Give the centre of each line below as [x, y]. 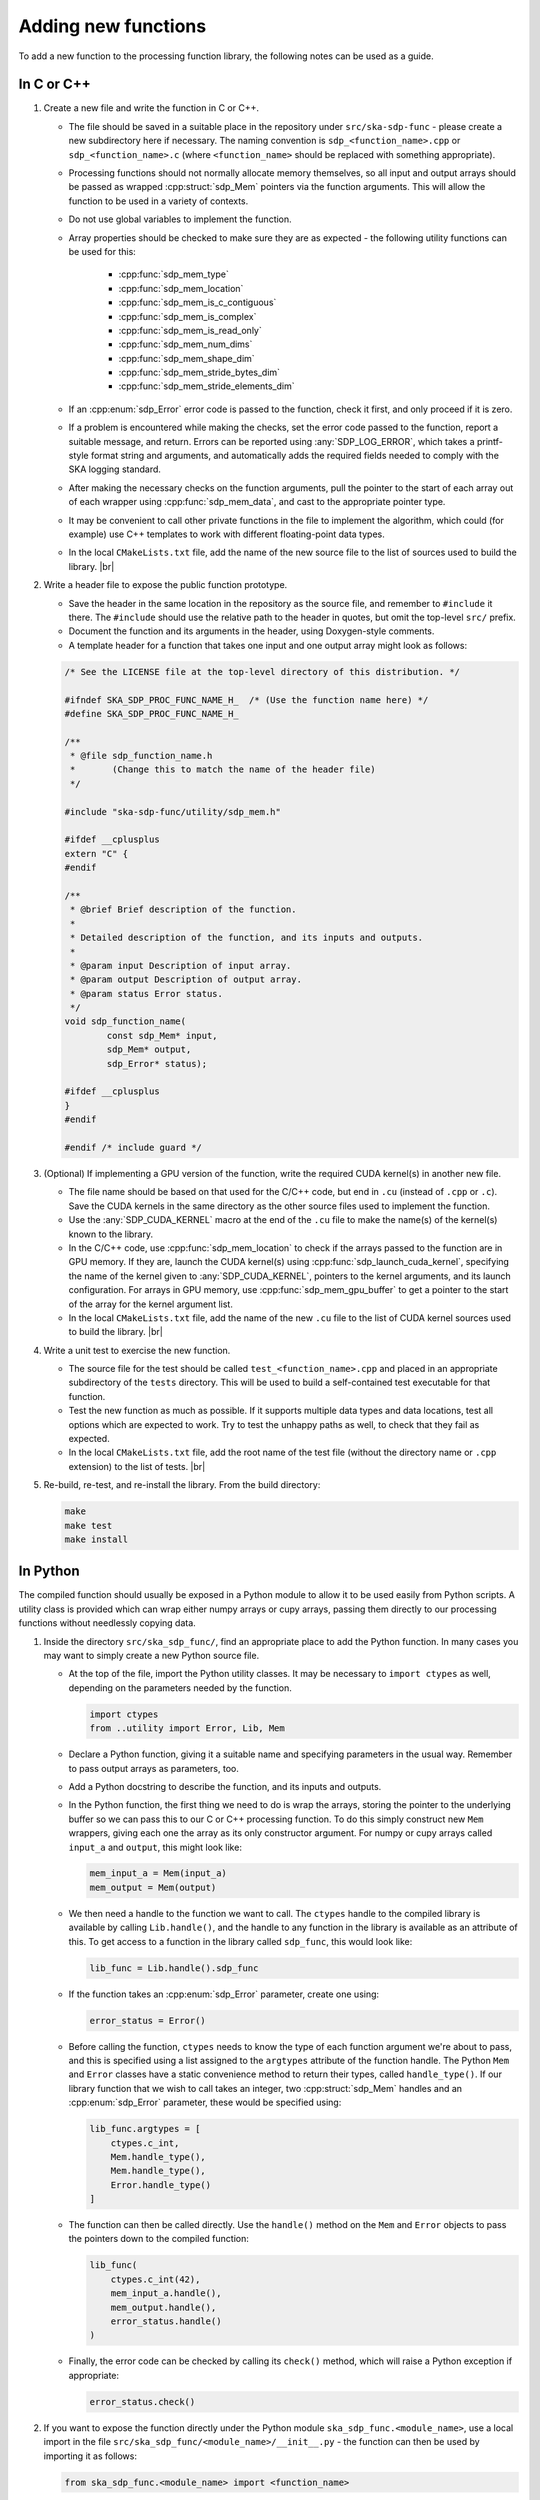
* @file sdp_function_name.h [141, 756]
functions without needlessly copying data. [107, 1623]
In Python [49, 1571]
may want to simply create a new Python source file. [151, 1656]
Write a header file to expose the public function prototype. [165, 585]
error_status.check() [142, 2401]
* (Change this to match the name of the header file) [223, 769]
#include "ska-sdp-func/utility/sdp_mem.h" [173, 811]
